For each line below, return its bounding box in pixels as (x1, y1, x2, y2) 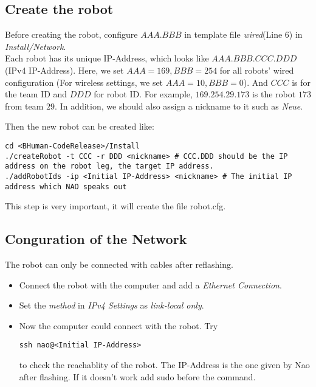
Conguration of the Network (5, 229, 187, 248)
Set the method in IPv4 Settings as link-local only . (19, 299, 204, 312)
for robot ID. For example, (94, 88, 193, 100)
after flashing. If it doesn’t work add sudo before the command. (19, 370, 256, 383)
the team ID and (5, 88, 67, 100)
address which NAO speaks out (5, 182, 127, 191)
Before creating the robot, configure (5, 28, 138, 41)
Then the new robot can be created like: (5, 120, 154, 133)
